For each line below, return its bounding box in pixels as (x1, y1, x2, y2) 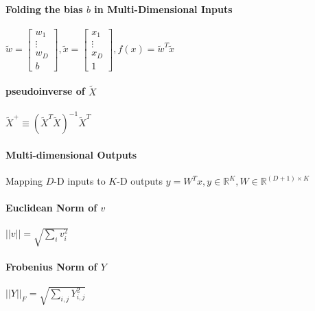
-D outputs (117, 174, 163, 188)
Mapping (5, 174, 43, 188)
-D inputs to (54, 174, 106, 188)
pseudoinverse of (5, 84, 85, 98)
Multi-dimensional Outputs (5, 147, 137, 161)
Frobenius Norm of (5, 259, 97, 273)
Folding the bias (5, 1, 83, 16)
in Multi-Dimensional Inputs (94, 1, 233, 16)
